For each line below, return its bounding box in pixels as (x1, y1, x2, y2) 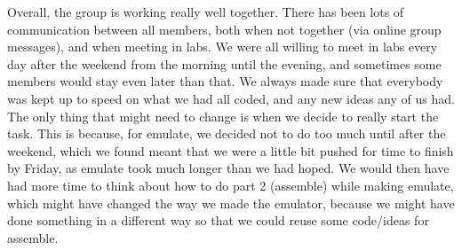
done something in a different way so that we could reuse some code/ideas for (7, 211, 429, 230)
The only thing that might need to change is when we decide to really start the (7, 106, 439, 125)
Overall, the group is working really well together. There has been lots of (7, 3, 404, 20)
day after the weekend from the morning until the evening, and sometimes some (7, 54, 442, 73)
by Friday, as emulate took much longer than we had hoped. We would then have (7, 159, 450, 177)
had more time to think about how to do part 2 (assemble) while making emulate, (7, 176, 454, 194)
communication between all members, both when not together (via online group (7, 20, 442, 38)
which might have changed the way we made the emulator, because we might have (7, 193, 455, 212)
